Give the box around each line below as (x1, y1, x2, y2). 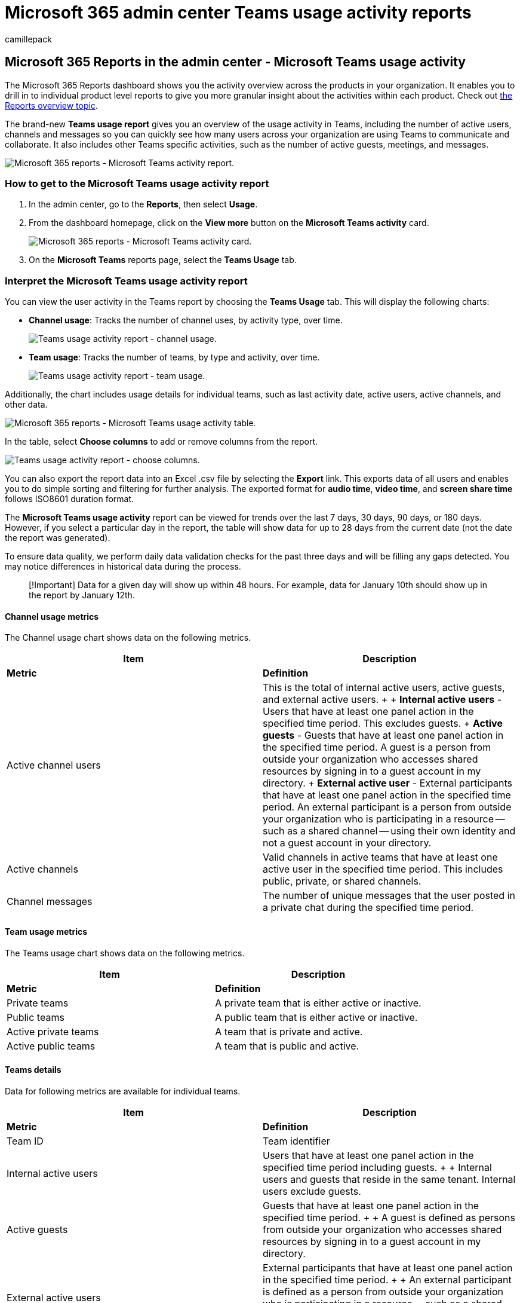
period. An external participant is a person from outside (263, 801, 512, 813)
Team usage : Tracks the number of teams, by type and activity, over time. (29, 352, 320, 363)
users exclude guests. (263, 1185, 361, 1197)
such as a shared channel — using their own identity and (263, 825, 516, 837)
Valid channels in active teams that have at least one (263, 851, 498, 864)
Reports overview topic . (5, 100, 98, 111)
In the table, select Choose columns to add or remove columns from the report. (5, 436, 318, 447)
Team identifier (263, 1134, 330, 1147)
